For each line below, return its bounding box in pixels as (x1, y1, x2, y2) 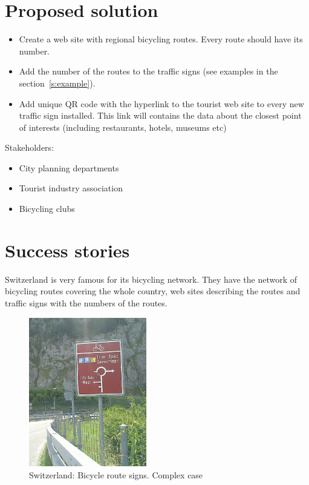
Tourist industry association (19, 182, 123, 194)
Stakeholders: (5, 141, 54, 154)
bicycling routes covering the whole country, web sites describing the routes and (5, 285, 301, 297)
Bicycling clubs (19, 202, 75, 215)
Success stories (5, 237, 130, 262)
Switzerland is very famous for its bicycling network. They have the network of (5, 272, 298, 285)
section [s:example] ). (19, 76, 96, 89)
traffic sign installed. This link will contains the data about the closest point (19, 109, 302, 122)
